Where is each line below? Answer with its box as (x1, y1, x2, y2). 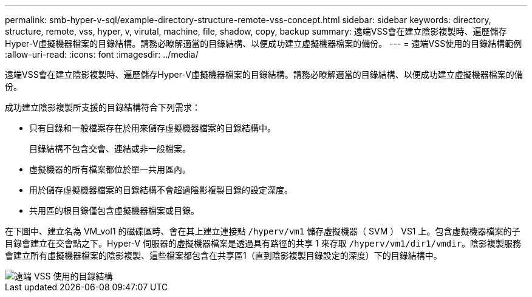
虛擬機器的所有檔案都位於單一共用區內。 (29, 164, 191, 174)
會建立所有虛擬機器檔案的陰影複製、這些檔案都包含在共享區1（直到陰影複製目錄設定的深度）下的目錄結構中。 (5, 250, 442, 261)
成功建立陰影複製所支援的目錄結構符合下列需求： (5, 102, 200, 112)
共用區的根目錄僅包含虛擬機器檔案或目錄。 (29, 205, 199, 216)
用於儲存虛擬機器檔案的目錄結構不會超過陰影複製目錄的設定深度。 (29, 185, 293, 195)
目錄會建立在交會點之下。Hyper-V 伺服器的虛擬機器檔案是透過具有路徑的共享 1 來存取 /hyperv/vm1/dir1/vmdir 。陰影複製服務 (5, 238, 522, 248)
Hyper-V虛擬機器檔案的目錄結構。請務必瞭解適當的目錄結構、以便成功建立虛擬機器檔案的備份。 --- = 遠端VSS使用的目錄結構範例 (5, 38, 522, 49)
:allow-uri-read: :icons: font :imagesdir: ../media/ (5, 49, 199, 60)
